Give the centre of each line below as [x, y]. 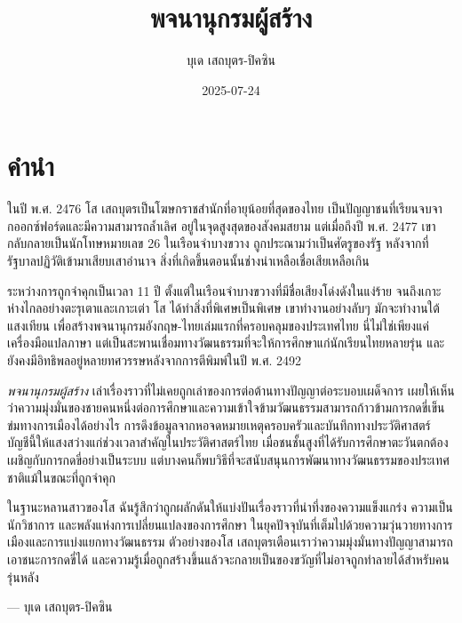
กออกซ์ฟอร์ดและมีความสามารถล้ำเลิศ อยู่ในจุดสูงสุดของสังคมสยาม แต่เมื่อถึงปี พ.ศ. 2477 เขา [222, 225]
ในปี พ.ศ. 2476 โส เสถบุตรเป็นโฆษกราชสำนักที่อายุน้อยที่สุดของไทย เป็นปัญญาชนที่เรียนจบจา [225, 208]
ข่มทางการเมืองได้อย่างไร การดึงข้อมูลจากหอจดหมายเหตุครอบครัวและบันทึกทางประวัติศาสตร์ [219, 424]
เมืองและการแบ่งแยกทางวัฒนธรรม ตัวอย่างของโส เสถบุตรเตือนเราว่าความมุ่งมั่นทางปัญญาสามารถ [230, 542]
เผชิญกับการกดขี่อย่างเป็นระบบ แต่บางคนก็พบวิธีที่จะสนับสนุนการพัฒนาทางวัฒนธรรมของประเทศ [228, 459]
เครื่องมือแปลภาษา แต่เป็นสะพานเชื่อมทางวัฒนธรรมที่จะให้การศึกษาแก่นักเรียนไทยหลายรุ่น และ [226, 343]
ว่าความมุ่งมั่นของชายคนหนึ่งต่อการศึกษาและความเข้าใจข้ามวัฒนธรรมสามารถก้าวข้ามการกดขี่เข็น [226, 407]
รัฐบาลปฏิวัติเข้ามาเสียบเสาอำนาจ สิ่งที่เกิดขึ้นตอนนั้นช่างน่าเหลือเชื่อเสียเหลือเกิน [188, 261]
